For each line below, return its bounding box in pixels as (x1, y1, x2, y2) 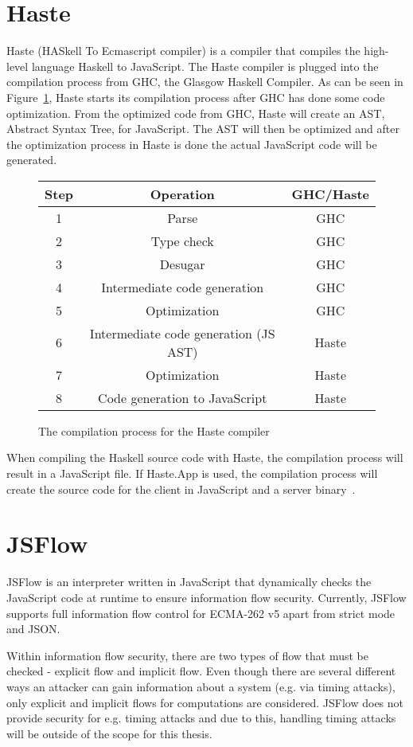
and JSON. (6, 620, 60, 637)
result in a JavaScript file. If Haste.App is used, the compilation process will (6, 465, 378, 482)
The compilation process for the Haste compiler (38, 422, 270, 439)
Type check (150, 231, 214, 250)
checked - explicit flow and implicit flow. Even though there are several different (6, 663, 396, 679)
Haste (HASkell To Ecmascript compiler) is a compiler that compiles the (6, 42, 360, 59)
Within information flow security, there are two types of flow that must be (6, 647, 368, 663)
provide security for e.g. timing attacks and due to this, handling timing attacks (6, 710, 396, 726)
